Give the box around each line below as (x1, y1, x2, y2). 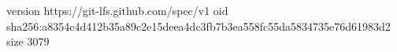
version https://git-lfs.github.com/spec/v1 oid (6, 2, 228, 18)
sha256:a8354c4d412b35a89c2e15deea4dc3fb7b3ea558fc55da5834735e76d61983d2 (6, 17, 391, 34)
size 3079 (6, 33, 50, 50)
